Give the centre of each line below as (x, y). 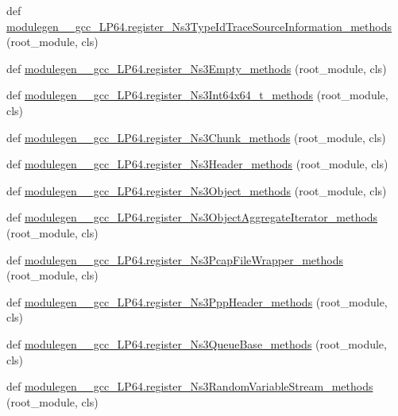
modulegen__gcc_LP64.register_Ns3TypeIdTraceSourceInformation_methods (199, 26)
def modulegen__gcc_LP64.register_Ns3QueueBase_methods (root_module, (197, 343)
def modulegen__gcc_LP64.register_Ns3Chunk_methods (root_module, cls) (196, 137)
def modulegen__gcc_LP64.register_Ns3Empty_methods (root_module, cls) (197, 68)
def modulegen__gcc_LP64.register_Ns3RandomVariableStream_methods (190, 386)
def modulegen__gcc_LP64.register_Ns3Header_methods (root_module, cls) (197, 164)
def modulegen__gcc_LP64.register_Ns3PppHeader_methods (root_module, (197, 301)
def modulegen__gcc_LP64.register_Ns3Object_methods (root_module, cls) (197, 190)
